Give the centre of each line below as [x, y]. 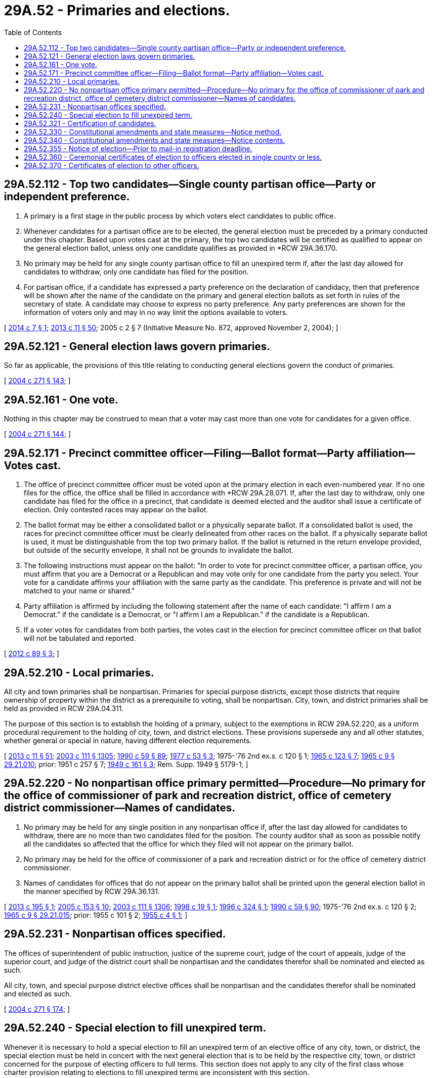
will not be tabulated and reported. [80, 638]
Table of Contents [33, 32]
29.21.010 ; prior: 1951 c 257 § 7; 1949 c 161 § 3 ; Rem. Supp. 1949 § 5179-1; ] [126, 764]
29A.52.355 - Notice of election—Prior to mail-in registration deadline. [138, 148]
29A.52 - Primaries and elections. [117, 10]
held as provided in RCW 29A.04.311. [64, 708]
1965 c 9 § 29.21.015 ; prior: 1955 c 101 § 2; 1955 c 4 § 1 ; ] [96, 915]
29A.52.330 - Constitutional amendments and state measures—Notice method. [153, 132]
